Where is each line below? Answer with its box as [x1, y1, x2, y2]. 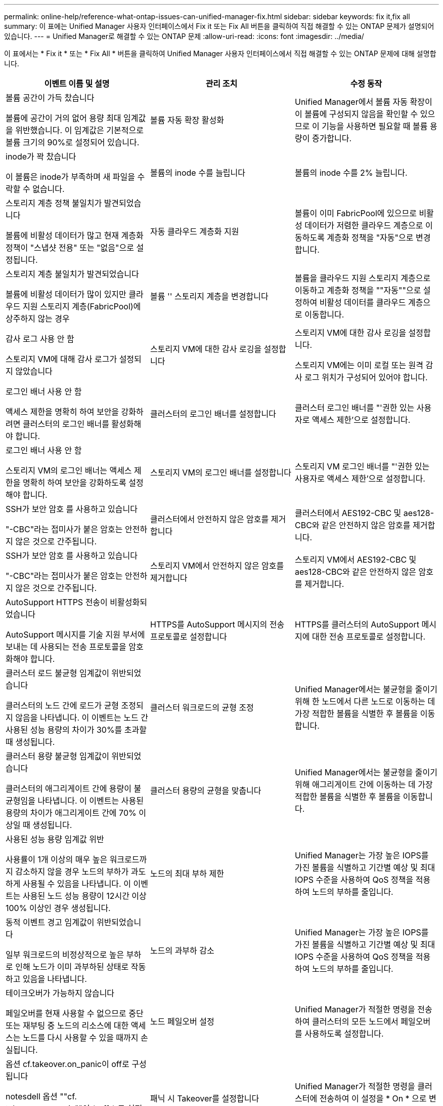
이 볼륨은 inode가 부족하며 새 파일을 [6, 172, 135, 182]
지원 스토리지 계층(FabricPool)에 [22, 301, 141, 311]
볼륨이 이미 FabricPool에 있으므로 [294, 208, 417, 218]
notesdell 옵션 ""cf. [6, 1091, 77, 1101]
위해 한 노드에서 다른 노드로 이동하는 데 [294, 696, 435, 706]
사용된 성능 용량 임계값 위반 [6, 834, 104, 844]
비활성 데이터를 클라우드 [319, 297, 406, 307]
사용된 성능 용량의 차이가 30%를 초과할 [6, 725, 147, 735]
